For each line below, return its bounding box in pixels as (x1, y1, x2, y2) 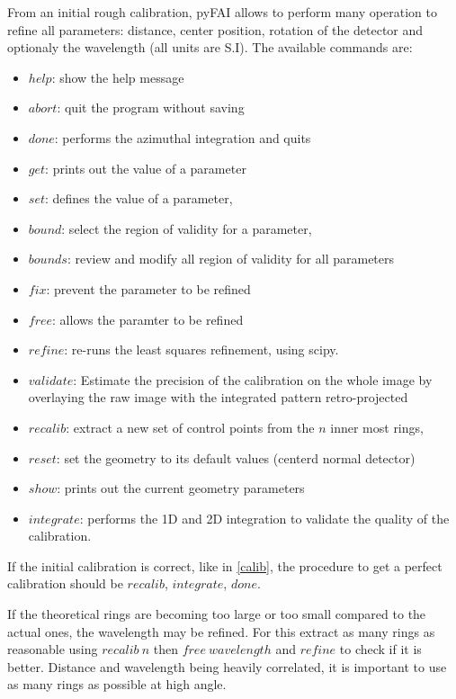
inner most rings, (330, 417, 424, 436)
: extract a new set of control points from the (66, 417, 315, 436)
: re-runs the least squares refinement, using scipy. (64, 340, 339, 359)
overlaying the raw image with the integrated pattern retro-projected (28, 388, 408, 407)
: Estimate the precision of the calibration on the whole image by (73, 370, 433, 389)
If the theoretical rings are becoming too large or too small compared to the (7, 605, 426, 623)
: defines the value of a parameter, (44, 189, 233, 208)
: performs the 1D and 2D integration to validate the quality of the (79, 508, 450, 527)
